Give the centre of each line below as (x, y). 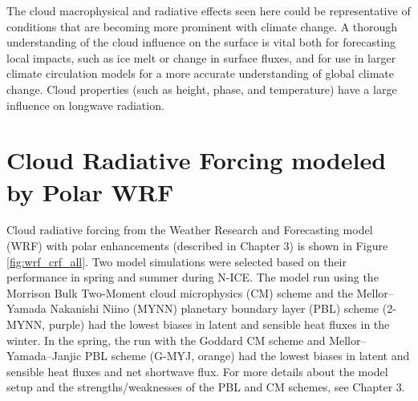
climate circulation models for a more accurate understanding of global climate (200, 73)
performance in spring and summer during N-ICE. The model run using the (193, 277)
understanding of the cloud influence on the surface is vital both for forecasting (201, 42)
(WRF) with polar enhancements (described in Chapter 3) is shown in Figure (197, 246)
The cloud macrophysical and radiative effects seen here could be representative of (209, 10)
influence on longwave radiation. (85, 105)
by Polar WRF (90, 191)
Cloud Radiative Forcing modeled (197, 160)
